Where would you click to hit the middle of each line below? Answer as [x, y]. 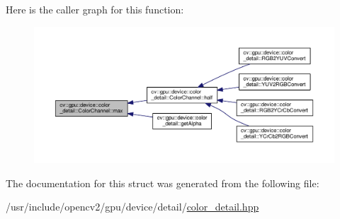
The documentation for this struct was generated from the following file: [163, 183]
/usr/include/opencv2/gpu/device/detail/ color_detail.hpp [132, 207]
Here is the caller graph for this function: [95, 9]
